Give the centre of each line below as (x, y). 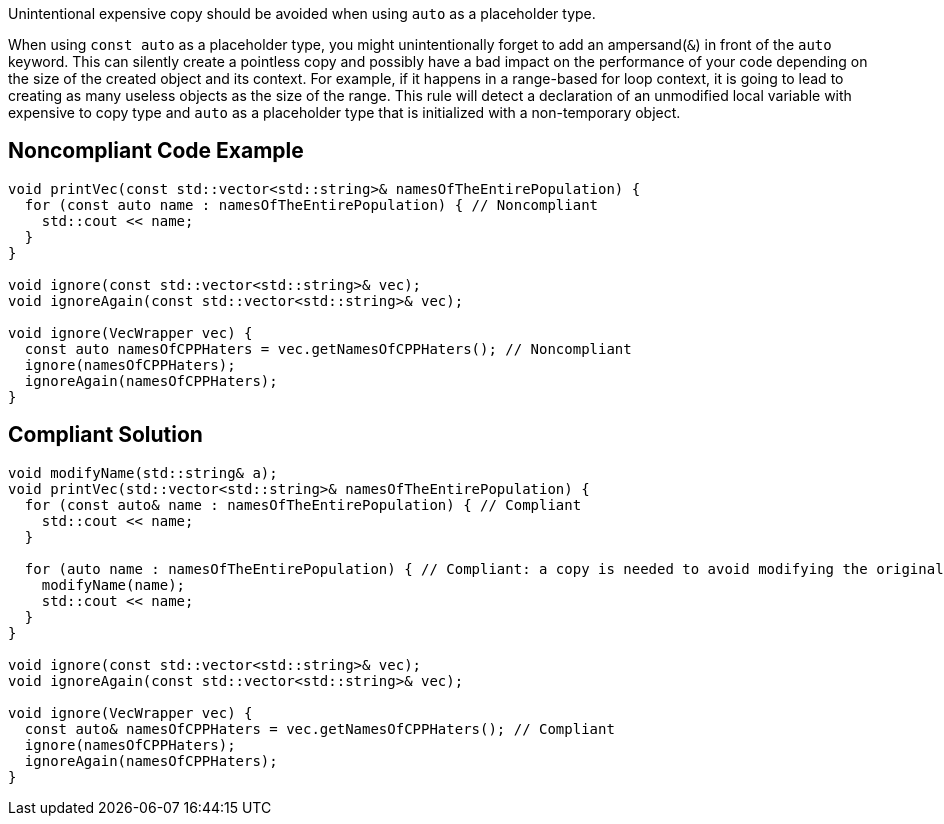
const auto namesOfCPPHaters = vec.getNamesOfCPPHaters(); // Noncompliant (328, 348)
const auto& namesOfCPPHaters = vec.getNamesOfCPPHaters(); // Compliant (319, 728)
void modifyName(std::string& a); (143, 472)
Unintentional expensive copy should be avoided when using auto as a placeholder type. (302, 13)
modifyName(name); (113, 584)
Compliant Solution (105, 435)
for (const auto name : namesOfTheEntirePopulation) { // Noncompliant (311, 204)
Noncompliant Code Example (156, 151)
